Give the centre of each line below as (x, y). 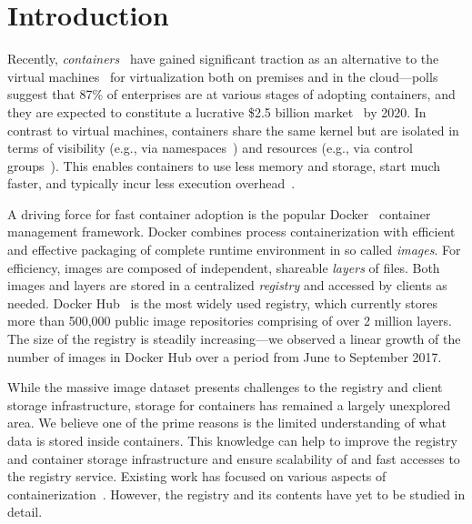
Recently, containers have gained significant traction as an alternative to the (223, 59)
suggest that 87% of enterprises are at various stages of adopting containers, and (231, 94)
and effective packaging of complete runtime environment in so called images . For (234, 250)
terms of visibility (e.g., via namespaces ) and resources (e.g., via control (210, 148)
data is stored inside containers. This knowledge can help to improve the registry (232, 440)
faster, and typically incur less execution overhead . (151, 183)
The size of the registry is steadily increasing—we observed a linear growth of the (234, 339)
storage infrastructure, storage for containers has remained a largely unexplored (229, 404)
